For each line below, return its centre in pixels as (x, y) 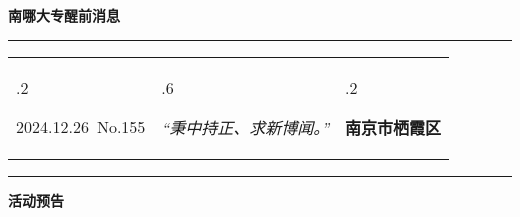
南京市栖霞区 (393, 127)
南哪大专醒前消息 (64, 15)
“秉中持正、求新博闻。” (245, 127)
